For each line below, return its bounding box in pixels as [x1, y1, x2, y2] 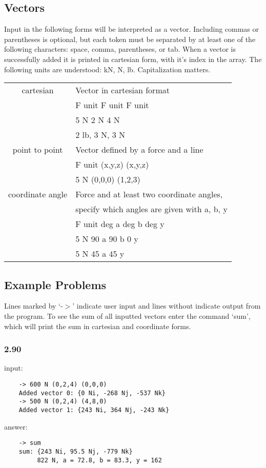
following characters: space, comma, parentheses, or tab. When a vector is [4, 44, 236, 54]
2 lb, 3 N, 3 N [75, 129, 126, 141]
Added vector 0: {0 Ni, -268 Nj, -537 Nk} [18, 389, 166, 397]
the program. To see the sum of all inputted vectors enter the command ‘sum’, [4, 310, 251, 321]
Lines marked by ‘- [4, 300, 63, 311]
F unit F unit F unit [75, 99, 149, 111]
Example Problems [4, 276, 107, 292]
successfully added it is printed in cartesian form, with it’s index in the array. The [4, 53, 262, 64]
